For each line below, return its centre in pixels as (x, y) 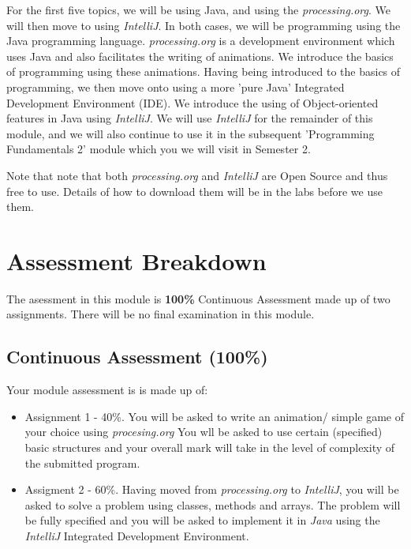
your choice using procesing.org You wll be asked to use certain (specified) (204, 432)
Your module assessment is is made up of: (107, 390)
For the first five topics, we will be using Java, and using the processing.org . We (198, 9)
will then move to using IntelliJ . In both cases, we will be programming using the (204, 25)
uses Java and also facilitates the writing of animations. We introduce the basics (200, 56)
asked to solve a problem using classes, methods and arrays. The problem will (213, 504)
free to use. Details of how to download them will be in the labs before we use (194, 191)
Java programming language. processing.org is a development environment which (201, 41)
